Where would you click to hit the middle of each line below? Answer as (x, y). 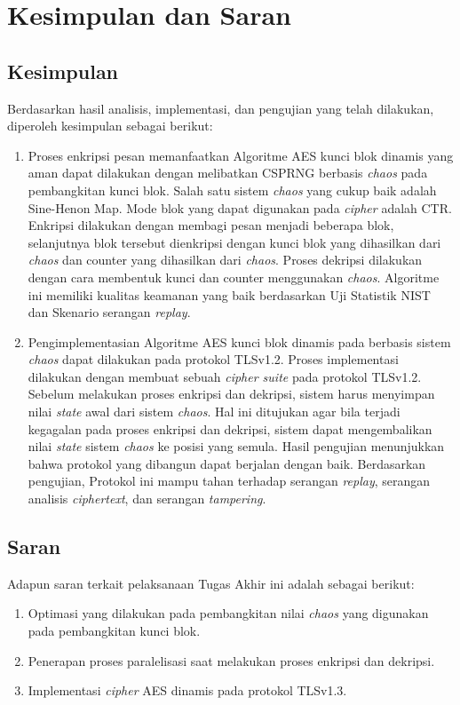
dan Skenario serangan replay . (109, 312)
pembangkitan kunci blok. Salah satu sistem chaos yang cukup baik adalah (232, 190)
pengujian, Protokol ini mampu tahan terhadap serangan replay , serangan (229, 481)
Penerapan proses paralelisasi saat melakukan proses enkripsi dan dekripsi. (231, 660)
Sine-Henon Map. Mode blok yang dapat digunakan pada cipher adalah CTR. (240, 207)
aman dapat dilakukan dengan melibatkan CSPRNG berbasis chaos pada (228, 173)
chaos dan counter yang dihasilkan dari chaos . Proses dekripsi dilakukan (225, 260)
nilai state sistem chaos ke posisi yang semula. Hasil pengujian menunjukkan (236, 446)
